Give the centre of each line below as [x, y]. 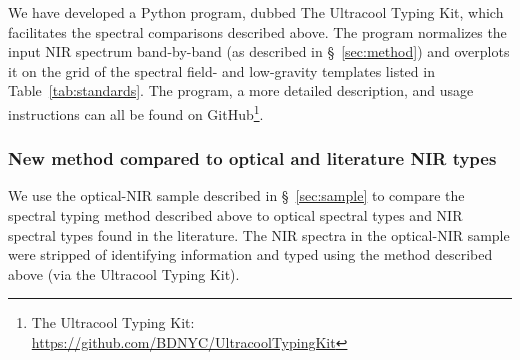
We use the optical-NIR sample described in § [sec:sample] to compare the [236, 195]
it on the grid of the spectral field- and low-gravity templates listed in [221, 70]
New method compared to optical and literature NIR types [252, 158]
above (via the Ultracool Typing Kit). [124, 273]
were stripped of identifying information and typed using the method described [250, 254]
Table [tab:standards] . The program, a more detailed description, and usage [241, 90]
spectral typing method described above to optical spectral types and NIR [235, 215]
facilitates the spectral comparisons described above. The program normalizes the [257, 31]
